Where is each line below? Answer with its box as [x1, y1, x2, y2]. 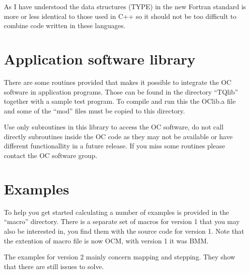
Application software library [4, 48, 196, 68]
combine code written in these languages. [4, 20, 126, 31]
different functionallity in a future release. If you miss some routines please [4, 141, 225, 151]
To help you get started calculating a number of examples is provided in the [4, 207, 229, 217]
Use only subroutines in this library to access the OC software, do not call [4, 122, 224, 132]
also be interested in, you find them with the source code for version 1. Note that [4, 225, 245, 236]
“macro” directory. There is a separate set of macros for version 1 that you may [4, 216, 240, 226]
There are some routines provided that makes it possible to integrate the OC [4, 77, 232, 87]
